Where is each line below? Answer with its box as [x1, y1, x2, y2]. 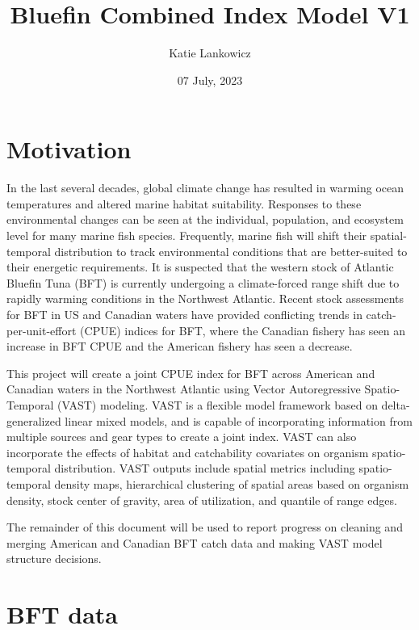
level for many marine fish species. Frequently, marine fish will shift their [6, 227, 367, 244]
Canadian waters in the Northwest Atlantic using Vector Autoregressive [6, 380, 361, 397]
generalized [6, 412, 61, 429]
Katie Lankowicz [169, 44, 251, 61]
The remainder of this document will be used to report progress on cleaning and [6, 519, 403, 535]
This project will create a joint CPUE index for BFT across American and [6, 364, 375, 381]
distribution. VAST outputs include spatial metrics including [54, 460, 355, 477]
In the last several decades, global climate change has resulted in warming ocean [6, 179, 404, 196]
